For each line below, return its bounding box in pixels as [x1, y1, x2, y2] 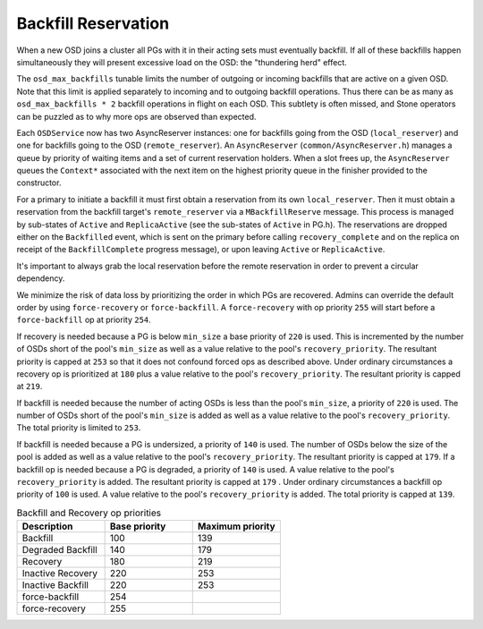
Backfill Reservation [16, 13, 170, 33]
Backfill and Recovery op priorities [16, 506, 162, 519]
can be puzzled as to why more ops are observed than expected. [16, 111, 257, 122]
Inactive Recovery [21, 567, 98, 580]
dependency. [16, 273, 65, 284]
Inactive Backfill [21, 579, 89, 591]
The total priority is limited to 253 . [16, 422, 141, 433]
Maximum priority [197, 520, 276, 532]
